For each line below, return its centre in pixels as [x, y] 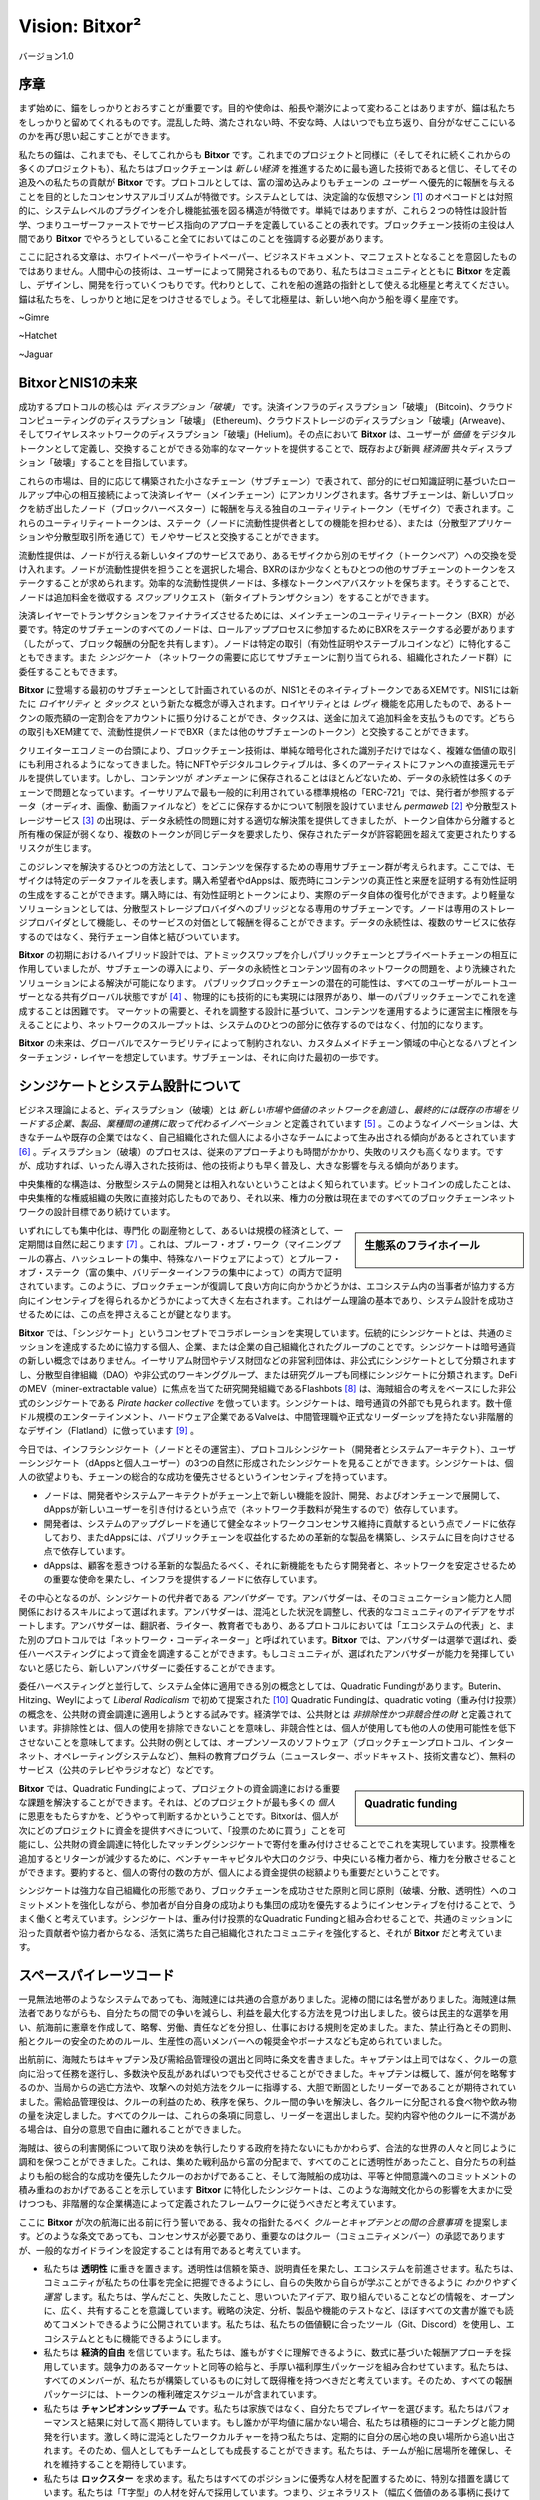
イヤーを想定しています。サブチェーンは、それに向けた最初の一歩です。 [236, 1057]
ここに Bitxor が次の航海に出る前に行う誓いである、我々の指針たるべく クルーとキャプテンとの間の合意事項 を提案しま [263, 2222]
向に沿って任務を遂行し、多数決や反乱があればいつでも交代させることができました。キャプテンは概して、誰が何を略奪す [267, 2073]
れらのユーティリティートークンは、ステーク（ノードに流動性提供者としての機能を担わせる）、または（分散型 [243, 522]
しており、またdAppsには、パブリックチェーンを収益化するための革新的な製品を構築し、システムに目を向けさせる [279, 1537]
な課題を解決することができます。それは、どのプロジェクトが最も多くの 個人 [177, 1802]
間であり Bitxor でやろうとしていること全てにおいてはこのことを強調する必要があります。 [203, 238]
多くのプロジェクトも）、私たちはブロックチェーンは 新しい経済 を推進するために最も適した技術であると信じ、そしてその [268, 169]
